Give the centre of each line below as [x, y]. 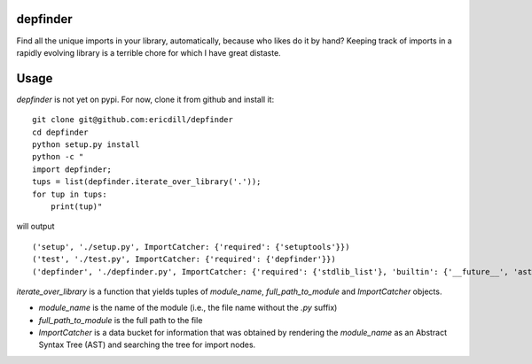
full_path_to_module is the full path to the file [121, 320]
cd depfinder [60, 132]
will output [35, 227]
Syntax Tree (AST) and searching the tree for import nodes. [147, 345]
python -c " [58, 157]
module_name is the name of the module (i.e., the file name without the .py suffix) [188, 308]
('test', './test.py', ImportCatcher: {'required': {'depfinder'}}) [184, 259]
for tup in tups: [70, 194]
